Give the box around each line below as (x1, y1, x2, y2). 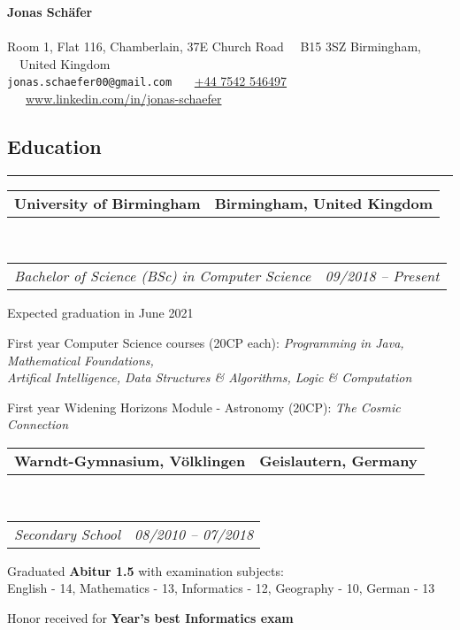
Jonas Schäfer (7, 3, 93, 20)
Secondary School (14, 523, 121, 544)
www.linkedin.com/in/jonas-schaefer (26, 89, 222, 108)
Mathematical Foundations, (7, 350, 154, 369)
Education (7, 133, 102, 160)
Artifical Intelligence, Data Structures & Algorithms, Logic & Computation (7, 368, 412, 387)
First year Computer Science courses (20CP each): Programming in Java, (7, 334, 404, 352)
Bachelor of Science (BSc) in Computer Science (14, 265, 311, 287)
